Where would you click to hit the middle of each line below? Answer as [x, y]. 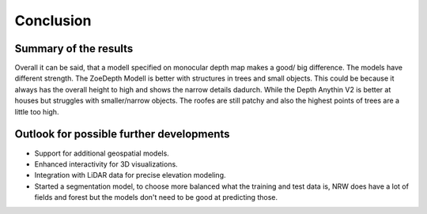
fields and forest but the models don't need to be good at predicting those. [156, 197]
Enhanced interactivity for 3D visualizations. [106, 164]
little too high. [37, 111]
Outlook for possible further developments [122, 134]
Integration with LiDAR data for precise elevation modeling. [130, 175]
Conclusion [53, 21]
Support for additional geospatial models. [102, 153]
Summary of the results [74, 49]
